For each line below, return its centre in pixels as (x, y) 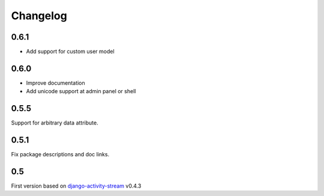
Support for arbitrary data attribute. (55, 123)
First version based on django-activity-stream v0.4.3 (76, 186)
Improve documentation (55, 83)
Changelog (39, 16)
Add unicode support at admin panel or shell (81, 91)
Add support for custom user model (70, 52)
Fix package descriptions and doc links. (60, 155)
